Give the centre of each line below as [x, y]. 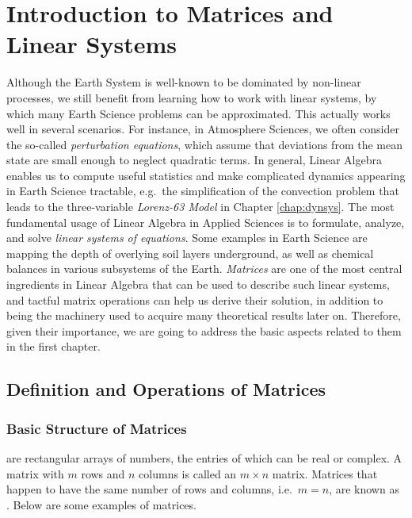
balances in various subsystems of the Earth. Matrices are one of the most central [204, 269]
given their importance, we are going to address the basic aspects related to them [204, 330]
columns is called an [188, 473]
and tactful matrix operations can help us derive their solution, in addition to [195, 299]
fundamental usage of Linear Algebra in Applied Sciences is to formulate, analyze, [206, 222]
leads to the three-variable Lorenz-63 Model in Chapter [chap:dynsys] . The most [200, 207]
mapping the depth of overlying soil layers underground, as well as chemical [190, 253]
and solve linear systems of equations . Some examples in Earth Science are [187, 238]
